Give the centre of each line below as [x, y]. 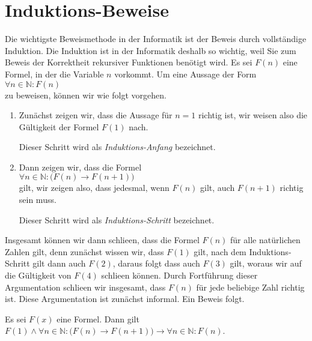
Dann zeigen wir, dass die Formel [80, 167]
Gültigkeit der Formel [59, 126]
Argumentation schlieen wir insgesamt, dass [85, 287]
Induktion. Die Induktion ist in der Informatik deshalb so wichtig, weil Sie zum [151, 50]
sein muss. [38, 200]
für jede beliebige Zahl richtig [250, 287]
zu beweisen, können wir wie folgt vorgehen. [86, 95]
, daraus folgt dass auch [156, 263]
